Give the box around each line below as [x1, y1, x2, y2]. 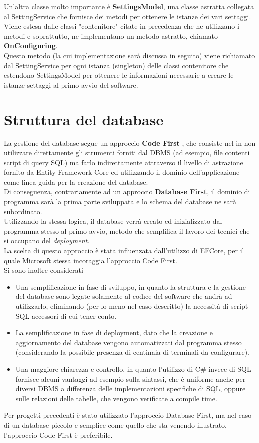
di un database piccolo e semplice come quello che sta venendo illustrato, [4, 419, 227, 430]
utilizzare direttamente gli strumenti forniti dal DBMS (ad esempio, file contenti [4, 148, 250, 158]
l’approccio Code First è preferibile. [4, 429, 113, 440]
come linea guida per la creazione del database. [4, 176, 148, 187]
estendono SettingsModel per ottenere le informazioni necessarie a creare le [4, 70, 234, 80]
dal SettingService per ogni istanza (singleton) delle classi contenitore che [4, 60, 229, 70]
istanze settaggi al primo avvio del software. [4, 79, 138, 90]
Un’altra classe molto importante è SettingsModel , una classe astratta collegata [4, 1, 254, 11]
